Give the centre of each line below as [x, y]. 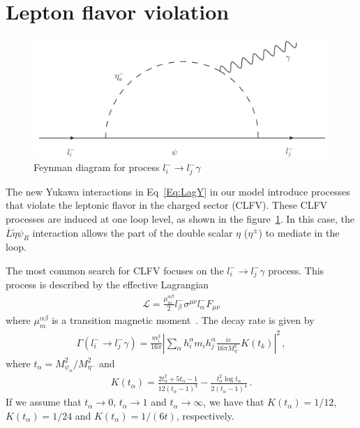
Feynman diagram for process [97, 167]
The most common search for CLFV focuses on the [115, 270]
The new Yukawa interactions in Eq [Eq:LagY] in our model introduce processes [178, 191]
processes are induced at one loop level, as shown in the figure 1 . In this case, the [180, 218]
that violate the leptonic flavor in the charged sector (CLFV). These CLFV [167, 205]
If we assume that [44, 402]
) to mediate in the [299, 232]
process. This [296, 270]
